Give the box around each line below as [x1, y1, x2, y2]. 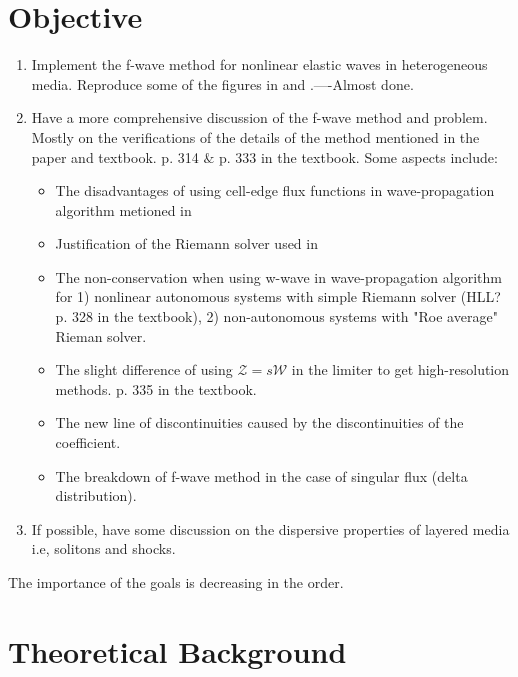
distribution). [55, 485, 137, 506]
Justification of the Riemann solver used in [55, 233, 318, 254]
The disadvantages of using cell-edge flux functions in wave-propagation [55, 180, 495, 201]
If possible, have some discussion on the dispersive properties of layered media [31, 518, 510, 539]
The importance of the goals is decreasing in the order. [8, 572, 344, 592]
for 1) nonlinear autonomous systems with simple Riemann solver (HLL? [55, 286, 501, 307]
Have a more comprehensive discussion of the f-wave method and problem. [31, 107, 488, 128]
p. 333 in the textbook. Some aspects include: [218, 146, 498, 167]
